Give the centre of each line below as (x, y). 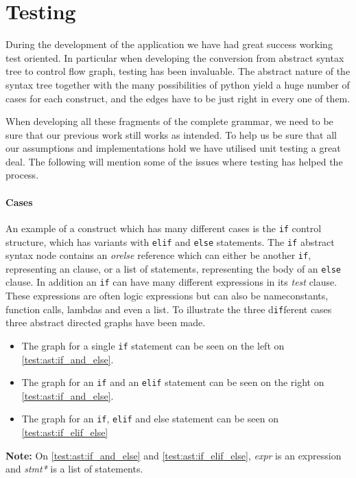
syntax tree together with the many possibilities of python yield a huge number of (178, 84)
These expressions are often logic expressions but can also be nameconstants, (167, 296)
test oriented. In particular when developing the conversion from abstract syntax (175, 57)
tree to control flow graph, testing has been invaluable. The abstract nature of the (178, 71)
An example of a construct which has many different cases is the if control (164, 228)
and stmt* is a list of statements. (74, 469)
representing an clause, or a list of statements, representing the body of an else (173, 268)
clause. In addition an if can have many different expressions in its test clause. (171, 282)
